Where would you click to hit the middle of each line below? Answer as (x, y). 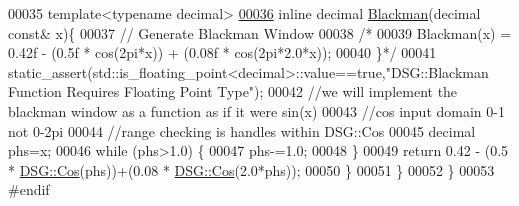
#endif (29, 189)
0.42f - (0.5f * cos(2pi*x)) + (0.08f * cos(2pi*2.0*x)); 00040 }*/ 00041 (222, 52)
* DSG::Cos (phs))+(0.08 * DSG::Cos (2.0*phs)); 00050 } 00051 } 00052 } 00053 (251, 169)
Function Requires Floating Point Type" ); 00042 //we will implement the (233, 91)
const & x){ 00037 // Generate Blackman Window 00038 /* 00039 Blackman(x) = (260, 32)
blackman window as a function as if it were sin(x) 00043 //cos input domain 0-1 (256, 110)
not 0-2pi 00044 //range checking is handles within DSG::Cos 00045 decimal (242, 130)
